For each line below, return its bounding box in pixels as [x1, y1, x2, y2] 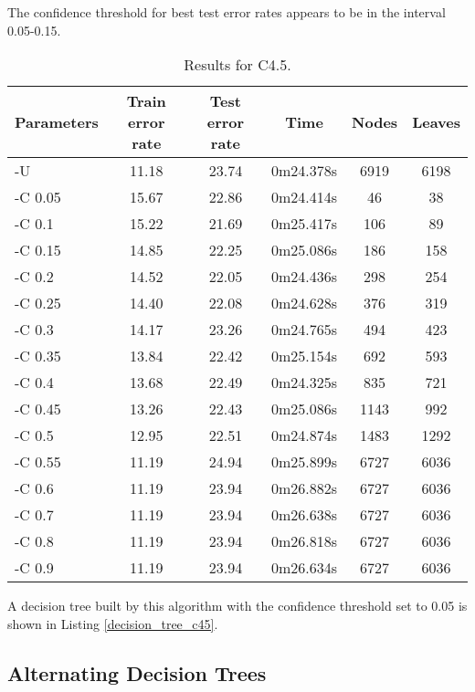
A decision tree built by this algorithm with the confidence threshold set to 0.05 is [7, 596, 468, 615]
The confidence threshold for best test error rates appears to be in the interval [7, 3, 446, 21]
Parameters [15, 111, 99, 133]
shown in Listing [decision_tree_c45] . [7, 613, 218, 633]
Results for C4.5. [184, 54, 291, 76]
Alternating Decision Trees [7, 658, 267, 687]
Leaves [412, 111, 460, 133]
